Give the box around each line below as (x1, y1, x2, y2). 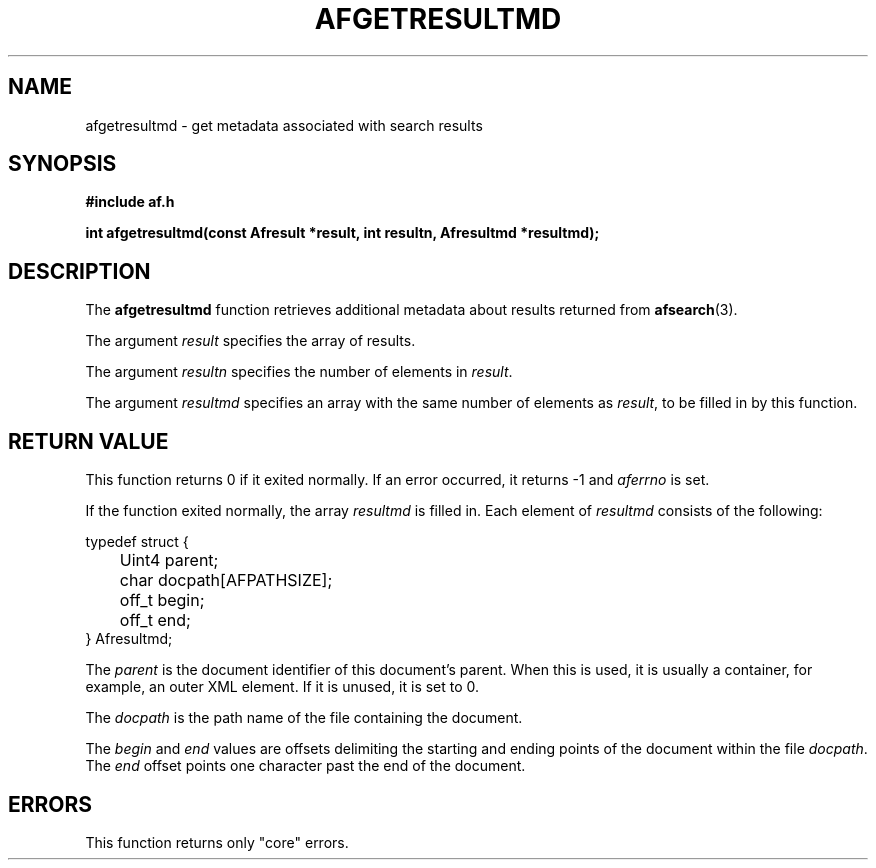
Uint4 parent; (119, 550, 219, 571)
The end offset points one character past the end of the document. (85, 757, 526, 775)
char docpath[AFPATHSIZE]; (119, 570, 333, 591)
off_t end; (119, 610, 191, 631)
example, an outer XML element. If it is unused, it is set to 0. (85, 678, 480, 696)
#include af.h (85, 193, 175, 211)
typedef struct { (85, 533, 189, 551)
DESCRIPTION (8, 258, 151, 284)
